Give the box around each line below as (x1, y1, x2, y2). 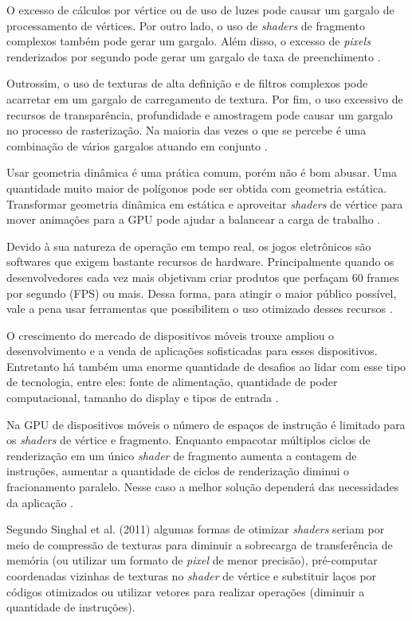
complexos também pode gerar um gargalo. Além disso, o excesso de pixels (6, 33, 371, 49)
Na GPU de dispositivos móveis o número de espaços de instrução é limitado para (6, 416, 406, 432)
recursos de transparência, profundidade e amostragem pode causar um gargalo (6, 106, 393, 123)
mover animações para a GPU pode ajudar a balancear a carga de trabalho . (6, 211, 381, 228)
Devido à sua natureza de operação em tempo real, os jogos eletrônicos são (6, 237, 371, 254)
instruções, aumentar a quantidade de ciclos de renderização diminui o (6, 463, 350, 479)
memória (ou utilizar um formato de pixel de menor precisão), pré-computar (6, 552, 378, 568)
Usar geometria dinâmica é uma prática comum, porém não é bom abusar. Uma (6, 164, 397, 181)
